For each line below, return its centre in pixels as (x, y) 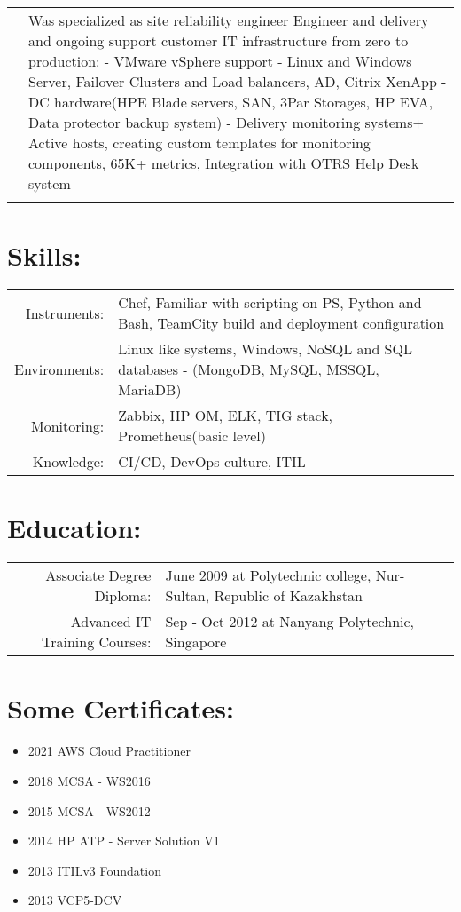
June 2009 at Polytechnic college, (268, 575)
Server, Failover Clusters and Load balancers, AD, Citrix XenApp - (238, 81)
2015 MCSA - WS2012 (89, 810)
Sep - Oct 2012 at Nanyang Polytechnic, (290, 622)
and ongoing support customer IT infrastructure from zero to (219, 40)
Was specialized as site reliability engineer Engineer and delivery (229, 20)
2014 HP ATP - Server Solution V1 (124, 841)
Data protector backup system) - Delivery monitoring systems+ (226, 122)
